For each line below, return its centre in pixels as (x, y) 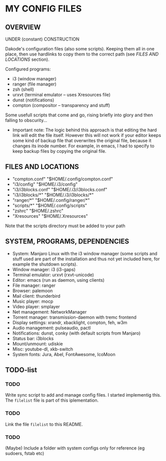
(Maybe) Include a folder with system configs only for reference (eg (75, 448)
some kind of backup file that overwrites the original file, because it (82, 141)
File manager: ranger (34, 285)
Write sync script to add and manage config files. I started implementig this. (83, 395)
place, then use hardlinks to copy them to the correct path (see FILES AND (82, 54)
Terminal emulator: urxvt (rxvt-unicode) (53, 275)
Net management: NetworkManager (49, 312)
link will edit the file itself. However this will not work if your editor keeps (87, 135)
